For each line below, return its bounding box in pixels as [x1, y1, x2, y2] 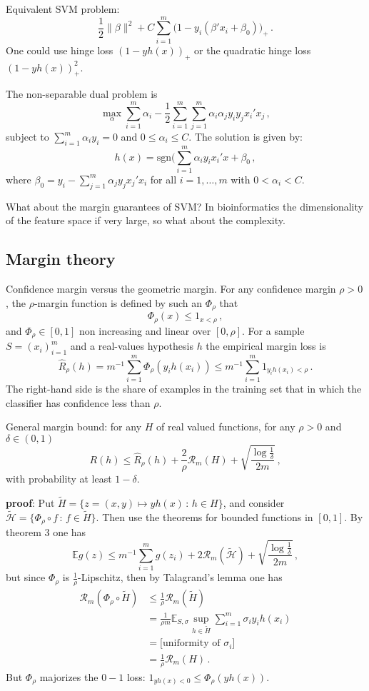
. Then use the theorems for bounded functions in [96, 509, 313, 524]
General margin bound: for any [6, 419, 142, 434]
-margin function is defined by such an [34, 295, 203, 310]
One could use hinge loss [6, 42, 113, 57]
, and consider [223, 495, 285, 510]
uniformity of [162, 638, 221, 649]
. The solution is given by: [188, 129, 303, 144]
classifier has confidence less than [6, 395, 151, 410]
